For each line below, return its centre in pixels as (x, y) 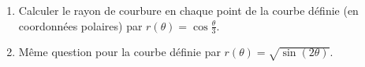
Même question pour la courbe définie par (119, 52)
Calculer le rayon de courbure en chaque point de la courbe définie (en (188, 10)
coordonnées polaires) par (80, 25)
